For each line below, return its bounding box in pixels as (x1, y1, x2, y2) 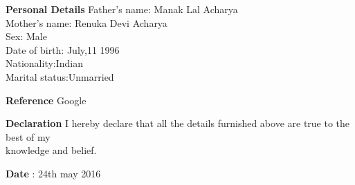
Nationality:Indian (6, 56, 84, 70)
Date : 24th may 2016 (6, 166, 101, 180)
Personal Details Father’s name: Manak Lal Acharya (6, 2, 238, 16)
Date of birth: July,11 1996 (6, 42, 120, 57)
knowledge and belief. (6, 143, 97, 157)
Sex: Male (6, 29, 47, 43)
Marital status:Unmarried (6, 69, 114, 84)
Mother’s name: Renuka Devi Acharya (6, 15, 167, 30)
